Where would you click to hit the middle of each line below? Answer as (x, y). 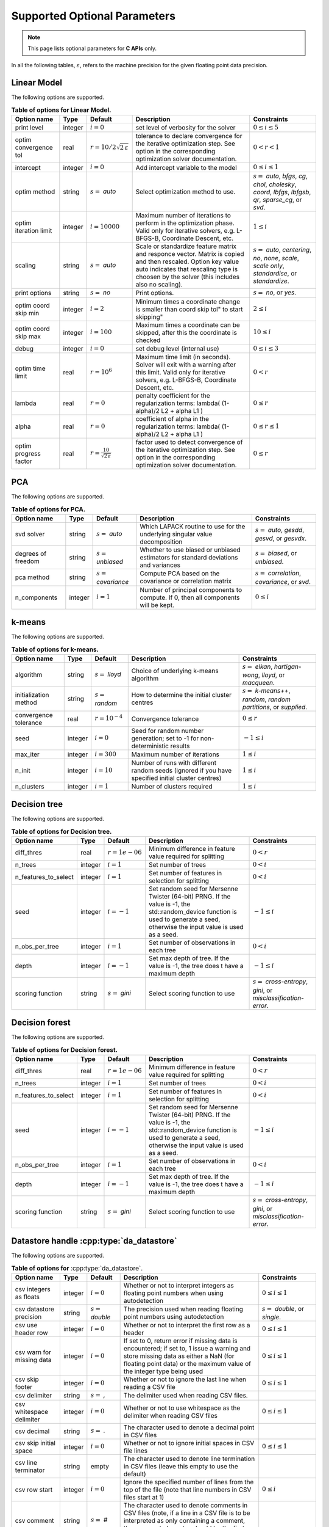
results (180, 746)
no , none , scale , (276, 258)
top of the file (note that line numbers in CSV (187, 1489)
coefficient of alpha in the (172, 418)
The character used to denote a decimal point (189, 1427)
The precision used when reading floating (183, 1309)
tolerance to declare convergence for (189, 136)
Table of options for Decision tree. (62, 831)
